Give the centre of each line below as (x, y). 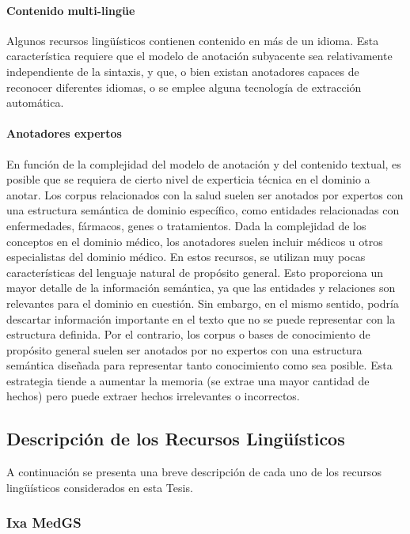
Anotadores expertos (64, 133)
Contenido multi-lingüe (71, 10)
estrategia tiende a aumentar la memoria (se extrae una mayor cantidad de (188, 380)
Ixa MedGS (44, 523)
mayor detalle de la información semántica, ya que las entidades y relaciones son (201, 288)
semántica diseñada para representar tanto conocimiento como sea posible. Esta (199, 365)
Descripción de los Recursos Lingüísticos (176, 439)
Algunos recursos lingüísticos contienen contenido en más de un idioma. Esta (193, 40)
